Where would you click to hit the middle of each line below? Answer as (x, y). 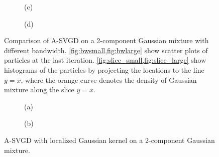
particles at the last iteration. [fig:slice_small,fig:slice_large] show (105, 60)
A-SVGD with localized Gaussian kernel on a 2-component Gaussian (110, 140)
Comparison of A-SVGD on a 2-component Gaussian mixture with (106, 40)
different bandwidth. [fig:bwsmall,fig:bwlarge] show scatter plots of (106, 50)
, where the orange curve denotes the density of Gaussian (109, 80)
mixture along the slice (39, 90)
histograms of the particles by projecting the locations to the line (104, 69)
